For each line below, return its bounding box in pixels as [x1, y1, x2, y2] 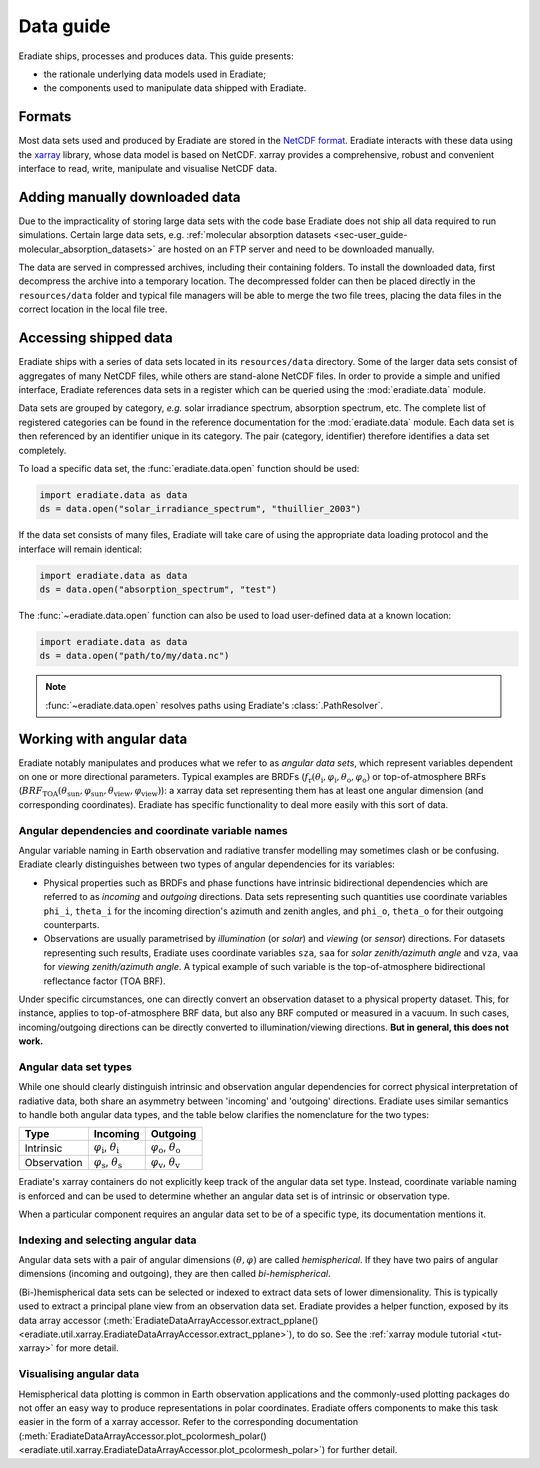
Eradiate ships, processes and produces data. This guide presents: [18, 50, 294, 62]
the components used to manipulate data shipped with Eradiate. [43, 82, 307, 94]
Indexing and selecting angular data [18, 1233, 197, 1247]
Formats [18, 108, 72, 125]
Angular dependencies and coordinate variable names [18, 823, 289, 837]
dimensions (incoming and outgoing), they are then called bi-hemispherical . [18, 1268, 331, 1280]
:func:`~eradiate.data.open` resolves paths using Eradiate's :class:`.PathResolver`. [45, 699, 384, 711]
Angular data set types [18, 1060, 132, 1074]
